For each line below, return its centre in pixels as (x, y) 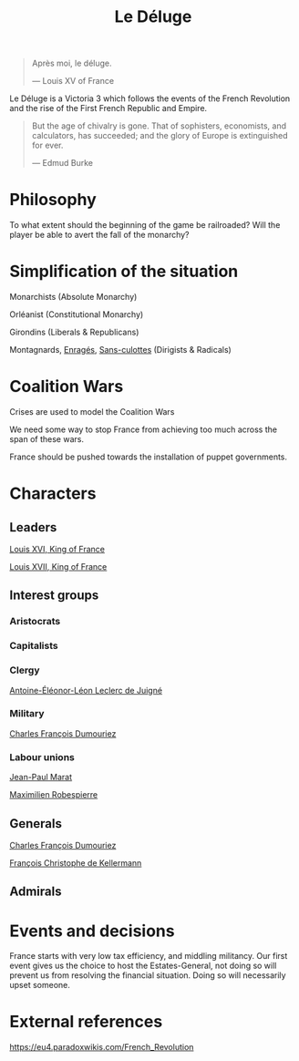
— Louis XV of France (73, 81)
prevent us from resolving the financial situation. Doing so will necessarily (148, 975)
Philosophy (53, 200)
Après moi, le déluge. (72, 63)
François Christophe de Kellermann (76, 862)
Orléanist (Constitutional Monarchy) (77, 314)
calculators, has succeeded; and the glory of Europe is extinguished (160, 136)
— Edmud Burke (62, 163)
